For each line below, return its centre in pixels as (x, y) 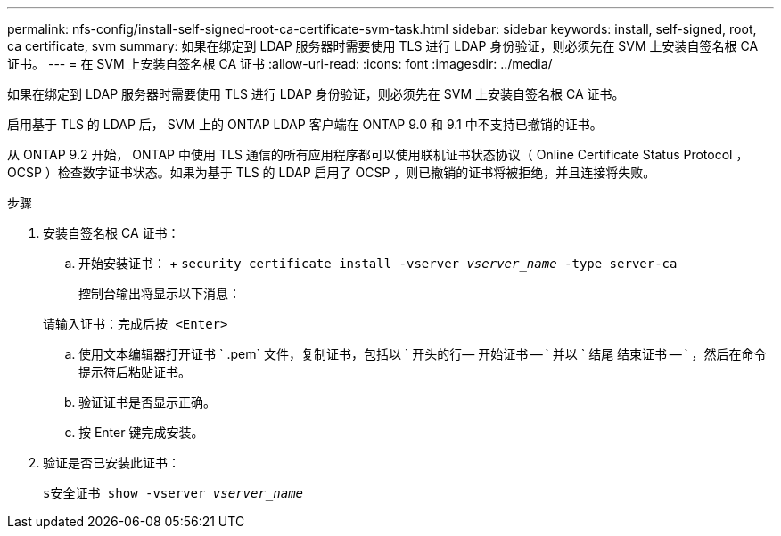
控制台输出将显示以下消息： (160, 293)
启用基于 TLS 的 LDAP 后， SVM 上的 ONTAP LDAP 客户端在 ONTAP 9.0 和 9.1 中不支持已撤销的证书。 (305, 124)
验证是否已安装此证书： (111, 463)
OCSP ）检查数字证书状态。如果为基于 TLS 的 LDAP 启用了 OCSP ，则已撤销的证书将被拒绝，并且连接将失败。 (332, 172)
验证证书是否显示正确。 (147, 402)
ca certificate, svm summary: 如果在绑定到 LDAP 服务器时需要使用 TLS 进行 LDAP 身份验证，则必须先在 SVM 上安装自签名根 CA (383, 46)
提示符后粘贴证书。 (135, 372)
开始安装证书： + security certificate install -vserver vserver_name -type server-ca (378, 263)
